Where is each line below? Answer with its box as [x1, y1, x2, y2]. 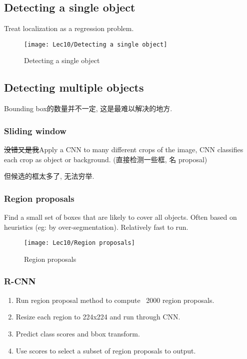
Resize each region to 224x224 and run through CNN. [15, 311, 180, 322]
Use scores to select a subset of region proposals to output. [15, 345, 196, 355]
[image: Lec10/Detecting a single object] [24, 41, 167, 48]
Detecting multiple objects [4, 80, 144, 95]
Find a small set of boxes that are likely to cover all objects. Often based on [4, 212, 237, 222]
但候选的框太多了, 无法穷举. [4, 171, 94, 181]
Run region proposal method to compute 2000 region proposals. [15, 294, 214, 305]
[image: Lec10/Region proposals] [24, 239, 135, 247]
